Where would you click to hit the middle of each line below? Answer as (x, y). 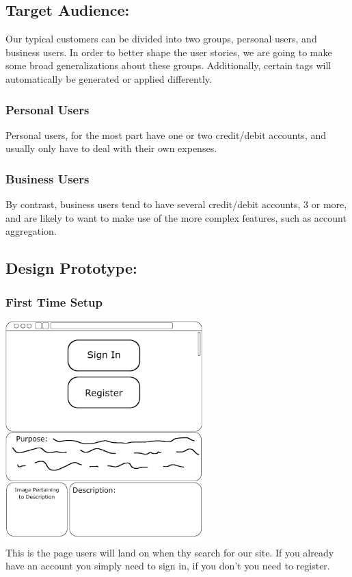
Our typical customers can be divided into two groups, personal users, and (161, 39)
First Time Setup (54, 302)
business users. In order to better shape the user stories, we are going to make (169, 52)
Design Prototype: (71, 268)
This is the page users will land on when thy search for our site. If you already (170, 552)
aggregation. (31, 231)
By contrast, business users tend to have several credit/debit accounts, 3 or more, (176, 204)
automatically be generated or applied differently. (109, 78)
